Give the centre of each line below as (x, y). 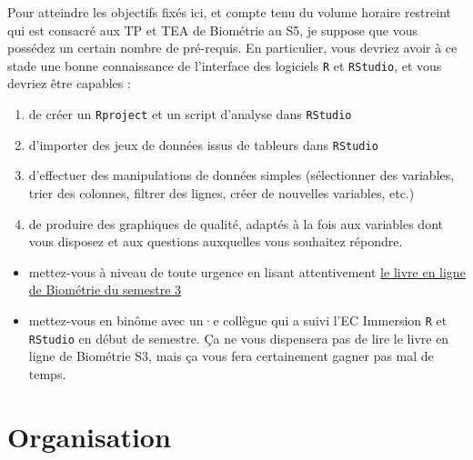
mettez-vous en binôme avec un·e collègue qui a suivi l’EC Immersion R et (238, 320)
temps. (47, 373)
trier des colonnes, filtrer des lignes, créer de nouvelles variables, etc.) (221, 192)
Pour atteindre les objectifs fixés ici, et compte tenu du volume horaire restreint (229, 12)
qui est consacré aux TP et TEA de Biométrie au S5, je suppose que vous (212, 30)
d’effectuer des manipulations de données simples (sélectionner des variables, (242, 175)
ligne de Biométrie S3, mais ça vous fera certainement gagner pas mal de (231, 356)
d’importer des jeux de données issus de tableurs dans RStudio (203, 144)
